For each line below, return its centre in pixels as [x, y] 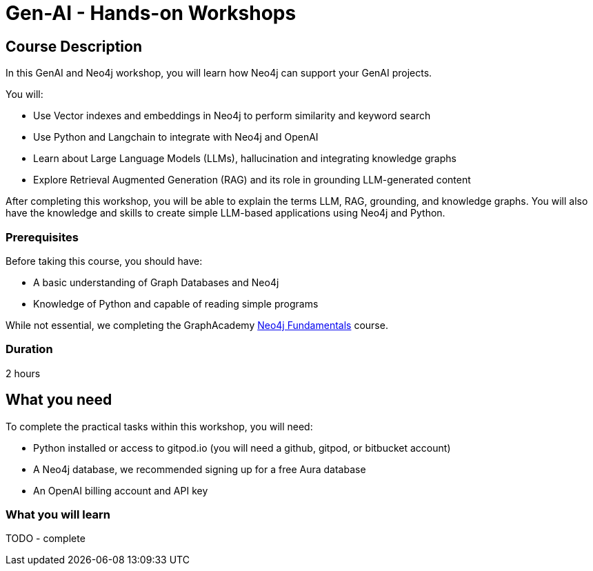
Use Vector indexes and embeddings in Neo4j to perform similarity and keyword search [232, 116]
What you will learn [58, 514]
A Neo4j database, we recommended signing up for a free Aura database [200, 469]
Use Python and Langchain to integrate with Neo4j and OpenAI [176, 137]
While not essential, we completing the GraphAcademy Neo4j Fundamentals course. [197, 325]
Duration [29, 349]
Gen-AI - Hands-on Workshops [151, 13]
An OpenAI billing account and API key [121, 490]
